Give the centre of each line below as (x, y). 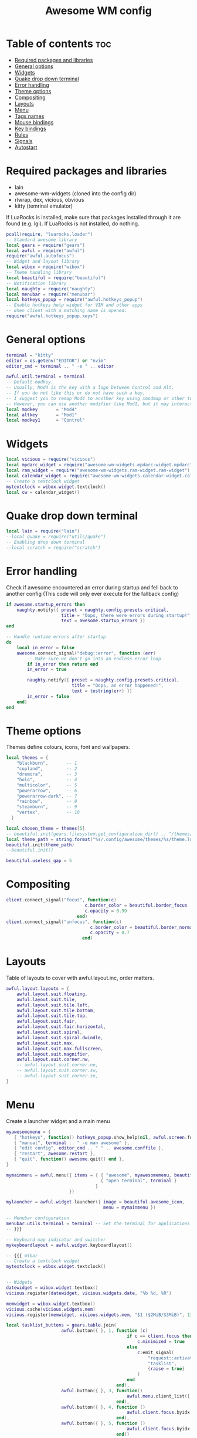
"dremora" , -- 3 (47, 774)
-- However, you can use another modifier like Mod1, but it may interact (99, 404)
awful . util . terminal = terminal (45, 377)
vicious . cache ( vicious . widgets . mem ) (51, 1309)
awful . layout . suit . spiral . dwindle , (60, 1037)
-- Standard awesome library (42, 240)
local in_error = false (46, 647)
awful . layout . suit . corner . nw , (54, 1060)
